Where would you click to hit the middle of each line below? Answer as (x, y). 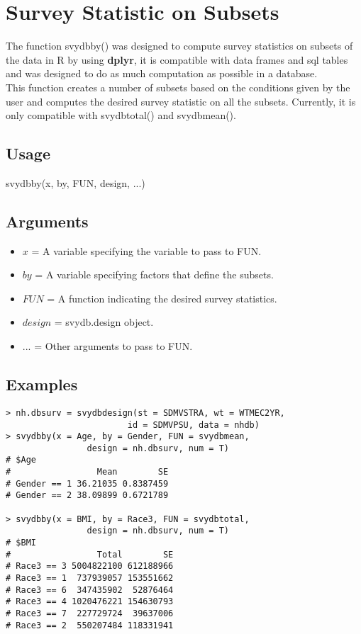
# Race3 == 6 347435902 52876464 (90, 590)
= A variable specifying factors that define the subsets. (154, 274)
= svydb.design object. (104, 322)
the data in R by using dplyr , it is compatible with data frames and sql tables (177, 59)
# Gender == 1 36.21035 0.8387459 (87, 483)
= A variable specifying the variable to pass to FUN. (146, 250)
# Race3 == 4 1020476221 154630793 (90, 602)
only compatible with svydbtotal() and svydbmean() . (121, 115)
